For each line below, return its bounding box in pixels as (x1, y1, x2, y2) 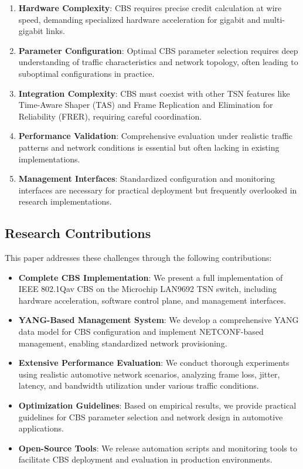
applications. (18, 422, 64, 434)
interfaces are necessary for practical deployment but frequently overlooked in (18, 183, 297, 196)
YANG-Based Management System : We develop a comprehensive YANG (18, 314, 299, 326)
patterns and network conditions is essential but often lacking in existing (18, 141, 280, 153)
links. (46, 25, 65, 37)
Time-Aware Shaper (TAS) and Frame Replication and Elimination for (18, 98, 273, 111)
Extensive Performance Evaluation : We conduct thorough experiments (18, 356, 290, 369)
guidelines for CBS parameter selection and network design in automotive (18, 410, 283, 423)
